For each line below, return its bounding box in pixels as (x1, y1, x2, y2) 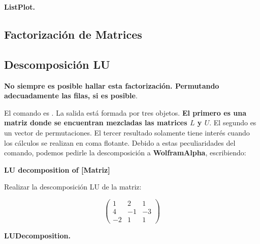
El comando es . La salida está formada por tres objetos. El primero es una (4, 107, 246, 118)
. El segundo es (209, 117, 256, 128)
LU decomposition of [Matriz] (4, 164, 110, 175)
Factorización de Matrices (4, 26, 142, 42)
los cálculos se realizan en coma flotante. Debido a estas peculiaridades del (4, 137, 236, 148)
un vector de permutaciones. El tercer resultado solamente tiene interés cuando (4, 127, 250, 138)
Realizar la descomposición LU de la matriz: (4, 181, 142, 192)
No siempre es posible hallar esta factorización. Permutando (4, 80, 219, 91)
